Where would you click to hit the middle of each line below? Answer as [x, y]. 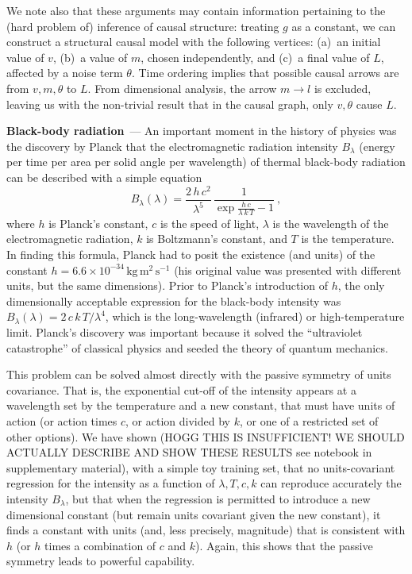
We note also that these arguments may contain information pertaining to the [196, 10]
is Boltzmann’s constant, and [217, 239]
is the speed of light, [210, 223]
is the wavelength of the [331, 223]
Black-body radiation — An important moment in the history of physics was [202, 131]
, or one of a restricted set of [309, 420]
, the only [361, 285]
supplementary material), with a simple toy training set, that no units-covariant [201, 467]
